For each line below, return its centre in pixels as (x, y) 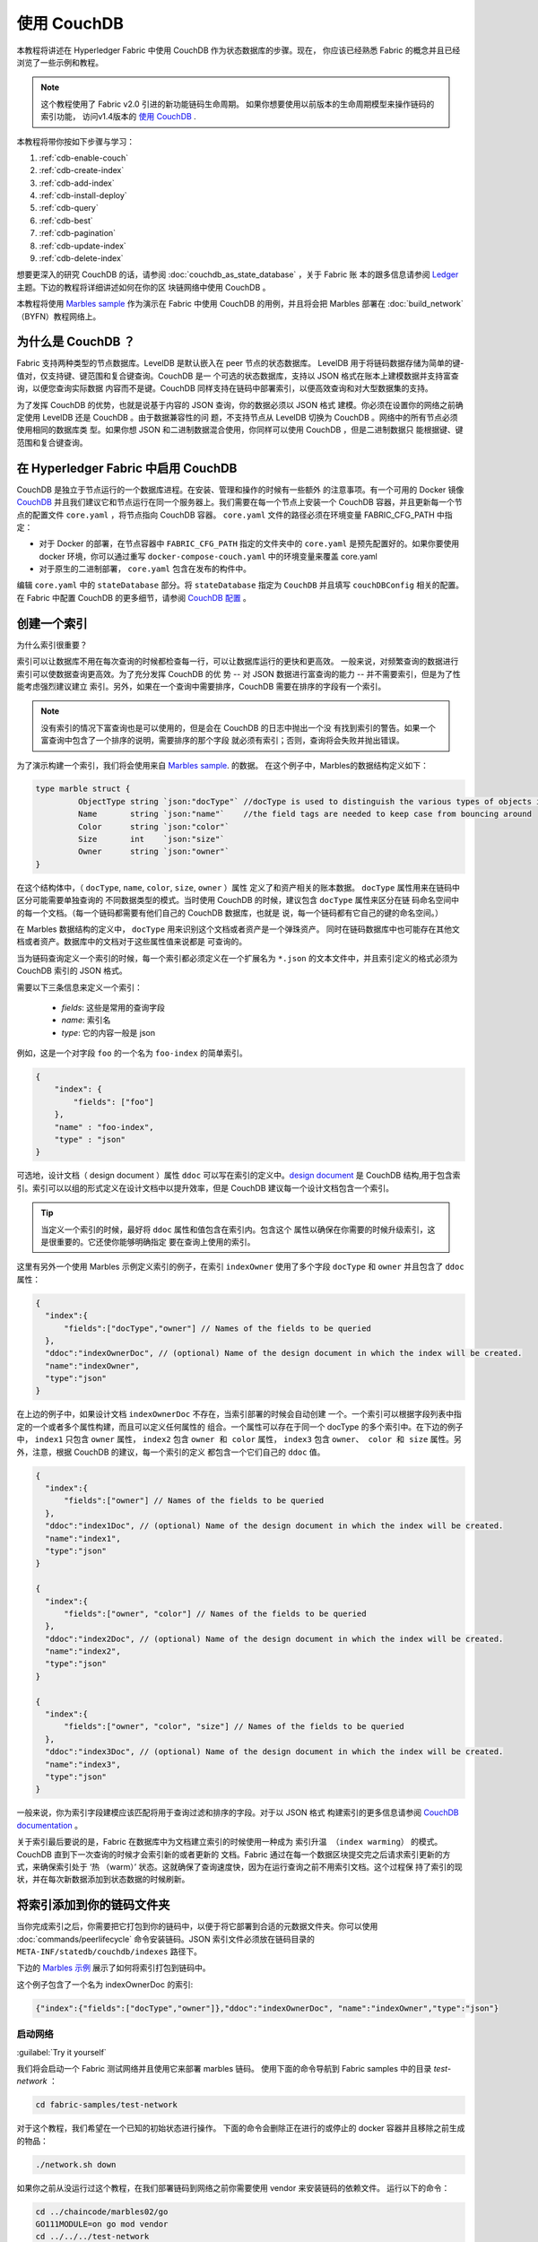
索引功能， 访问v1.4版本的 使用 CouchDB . (118, 117)
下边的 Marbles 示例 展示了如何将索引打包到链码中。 (113, 1968)
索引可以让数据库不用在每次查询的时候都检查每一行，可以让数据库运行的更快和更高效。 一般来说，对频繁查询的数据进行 (238, 661)
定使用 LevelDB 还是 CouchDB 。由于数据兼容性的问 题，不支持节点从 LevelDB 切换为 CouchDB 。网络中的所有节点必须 (237, 418)
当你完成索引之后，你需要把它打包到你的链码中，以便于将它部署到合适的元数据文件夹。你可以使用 (197, 1926)
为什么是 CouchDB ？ (76, 342)
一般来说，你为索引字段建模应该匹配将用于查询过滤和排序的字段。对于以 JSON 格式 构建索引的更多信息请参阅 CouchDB (238, 1812)
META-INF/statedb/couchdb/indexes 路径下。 (109, 1951)
